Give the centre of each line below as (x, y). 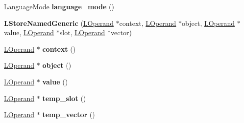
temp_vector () (69, 114)
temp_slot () (64, 98)
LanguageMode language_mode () (59, 6)
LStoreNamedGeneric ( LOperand (59, 23)
